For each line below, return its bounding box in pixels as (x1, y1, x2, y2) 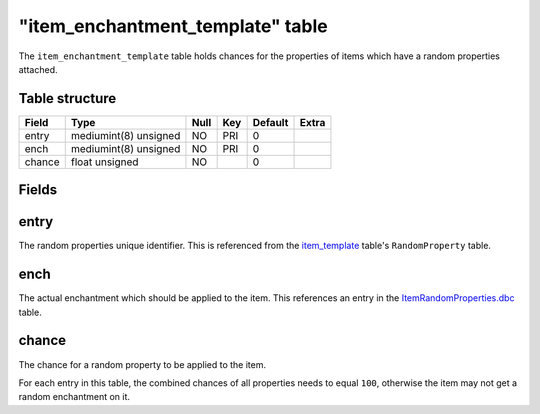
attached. (18, 63, 58, 75)
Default (252, 115, 289, 129)
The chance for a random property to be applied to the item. (18, 358, 267, 370)
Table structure (18, 90, 117, 107)
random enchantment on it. (18, 391, 130, 403)
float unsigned (70, 155, 139, 169)
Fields (18, 181, 58, 199)
